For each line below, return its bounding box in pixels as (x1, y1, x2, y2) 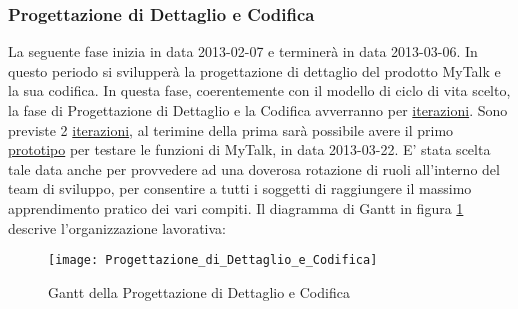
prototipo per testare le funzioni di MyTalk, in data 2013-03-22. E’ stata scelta (8, 139, 491, 160)
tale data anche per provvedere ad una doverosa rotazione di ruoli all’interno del (8, 158, 500, 179)
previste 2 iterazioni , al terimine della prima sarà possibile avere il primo (8, 119, 454, 140)
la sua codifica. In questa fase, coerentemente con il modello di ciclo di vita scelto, (8, 80, 511, 101)
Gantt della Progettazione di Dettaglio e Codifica (48, 281, 350, 302)
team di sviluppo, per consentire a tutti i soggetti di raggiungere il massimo (8, 178, 472, 199)
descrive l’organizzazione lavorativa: (8, 217, 226, 238)
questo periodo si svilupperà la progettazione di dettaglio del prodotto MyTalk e (8, 60, 501, 81)
